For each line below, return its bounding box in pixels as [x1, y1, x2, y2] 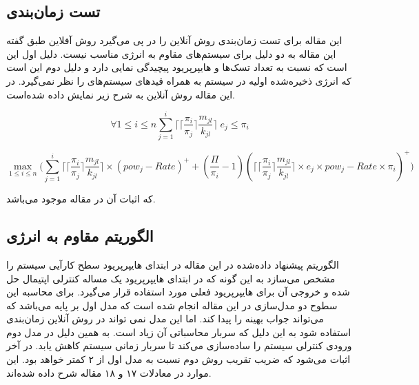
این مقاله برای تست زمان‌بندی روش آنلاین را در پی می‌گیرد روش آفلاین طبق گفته [6, 33, 343, 48]
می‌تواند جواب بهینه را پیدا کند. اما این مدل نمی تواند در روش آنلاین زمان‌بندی [6, 311, 324, 326]
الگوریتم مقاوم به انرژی [6, 225, 154, 247]
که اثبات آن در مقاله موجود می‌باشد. [6, 191, 156, 206]
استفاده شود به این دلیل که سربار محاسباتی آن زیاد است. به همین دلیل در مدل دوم [6, 324, 351, 339]
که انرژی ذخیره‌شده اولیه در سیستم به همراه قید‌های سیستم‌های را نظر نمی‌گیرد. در [6, 73, 351, 87]
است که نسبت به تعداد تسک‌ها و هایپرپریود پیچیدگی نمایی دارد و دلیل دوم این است [6, 60, 347, 74]
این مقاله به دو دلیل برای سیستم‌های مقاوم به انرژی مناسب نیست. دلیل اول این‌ [6, 46, 336, 61]
